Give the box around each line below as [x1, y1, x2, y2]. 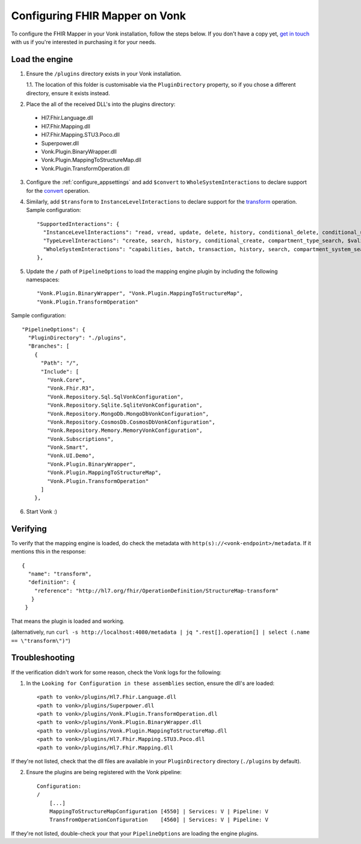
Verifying [11, 524, 48, 534]
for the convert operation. [26, 187, 90, 194]
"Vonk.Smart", [47, 444, 89, 451]
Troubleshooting [11, 652, 75, 663]
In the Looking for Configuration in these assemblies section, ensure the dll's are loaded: [26, 680, 275, 687]
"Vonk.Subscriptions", [47, 436, 114, 442]
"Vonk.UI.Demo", [47, 452, 95, 459]
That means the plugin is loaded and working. [11, 617, 125, 625]
